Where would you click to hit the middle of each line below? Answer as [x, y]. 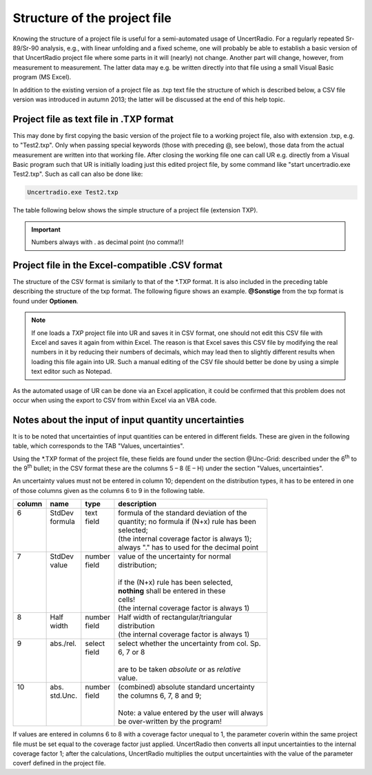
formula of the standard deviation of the [183, 513]
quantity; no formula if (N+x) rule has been [187, 522]
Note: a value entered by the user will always [191, 713]
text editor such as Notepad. [72, 372]
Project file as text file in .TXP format [93, 119]
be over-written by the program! [170, 722]
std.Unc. [64, 696]
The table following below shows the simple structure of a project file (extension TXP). [135, 210]
